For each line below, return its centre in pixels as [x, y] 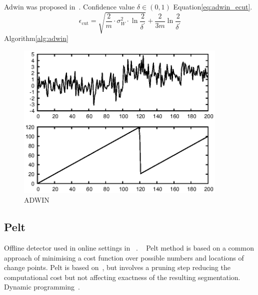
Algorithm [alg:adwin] [36, 38]
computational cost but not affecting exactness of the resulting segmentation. [122, 277]
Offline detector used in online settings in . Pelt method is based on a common [129, 248]
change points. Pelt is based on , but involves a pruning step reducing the [117, 267]
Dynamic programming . [42, 287]
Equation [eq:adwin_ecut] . [213, 6]
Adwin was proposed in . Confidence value [69, 6]
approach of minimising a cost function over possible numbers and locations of [124, 257]
